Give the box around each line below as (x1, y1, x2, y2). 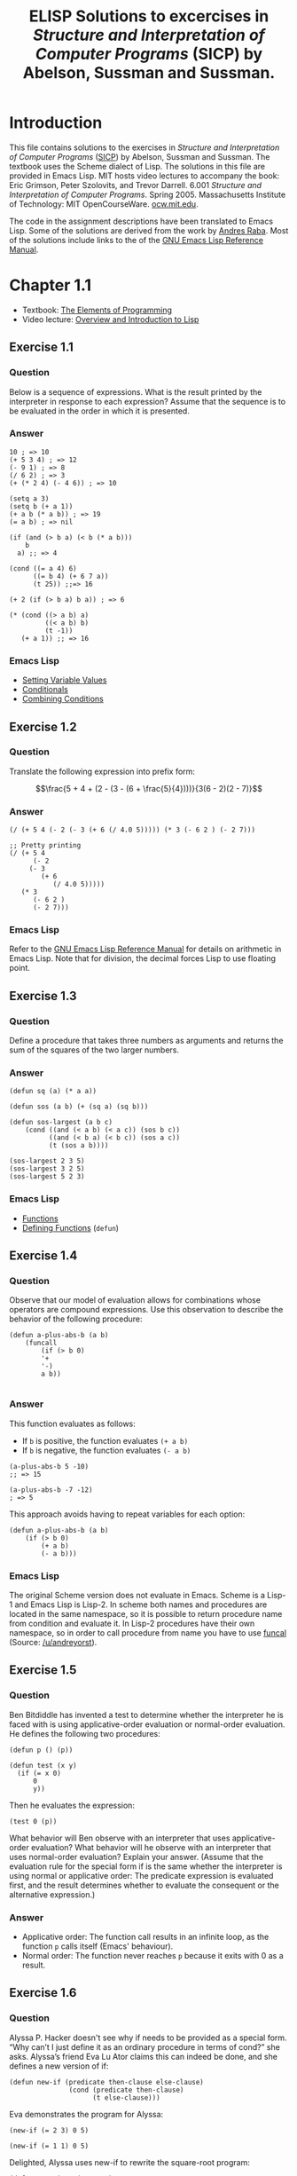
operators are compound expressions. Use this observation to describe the (9, 1305, 284, 1315)
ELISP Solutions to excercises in (28, 6, 270, 27)
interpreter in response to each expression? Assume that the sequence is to (9, 396, 286, 406)
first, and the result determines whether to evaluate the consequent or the (9, 1880, 279, 1890)
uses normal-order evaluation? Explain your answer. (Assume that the (9, 1851, 264, 1862)
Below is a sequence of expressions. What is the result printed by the (9, 386, 262, 397)
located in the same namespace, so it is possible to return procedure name (9, 1609, 283, 1619)
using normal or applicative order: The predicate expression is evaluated (9, 1870, 274, 1880)
